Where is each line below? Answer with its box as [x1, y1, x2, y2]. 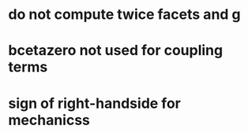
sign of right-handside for [8, 94, 182, 112]
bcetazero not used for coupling [8, 42, 224, 60]
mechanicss [8, 111, 91, 129]
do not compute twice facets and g [8, 6, 241, 24]
